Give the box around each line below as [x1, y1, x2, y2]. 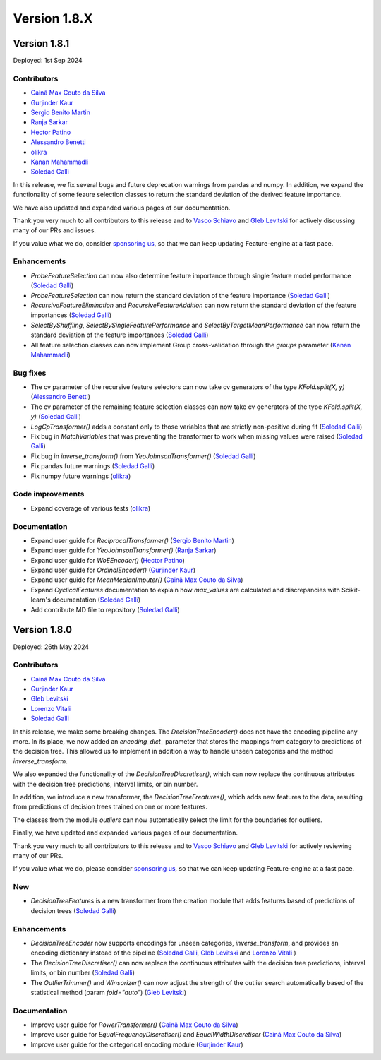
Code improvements [13, 489, 85, 499]
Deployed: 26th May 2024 [13, 643, 90, 651]
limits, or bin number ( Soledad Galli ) [30, 968, 135, 977]
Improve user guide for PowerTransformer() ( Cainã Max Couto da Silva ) [30, 1020, 238, 1029]
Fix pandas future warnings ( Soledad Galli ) [30, 462, 155, 470]
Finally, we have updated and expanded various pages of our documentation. [13, 828, 238, 837]
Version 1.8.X [13, 11, 93, 26]
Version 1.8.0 [13, 624, 73, 636]
